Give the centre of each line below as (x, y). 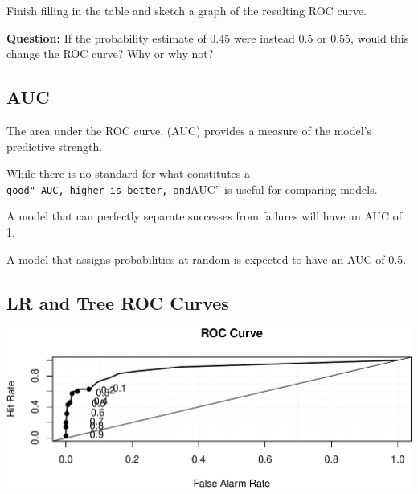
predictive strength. (55, 146)
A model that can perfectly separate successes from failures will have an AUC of (205, 216)
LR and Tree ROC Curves (118, 302)
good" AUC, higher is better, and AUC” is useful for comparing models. (192, 189)
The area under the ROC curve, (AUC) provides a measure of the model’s (189, 130)
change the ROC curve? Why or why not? (110, 54)
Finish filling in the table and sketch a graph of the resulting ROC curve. (186, 10)
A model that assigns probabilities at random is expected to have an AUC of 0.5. (207, 259)
